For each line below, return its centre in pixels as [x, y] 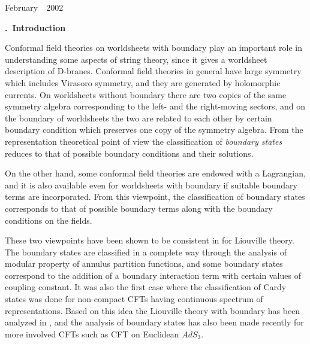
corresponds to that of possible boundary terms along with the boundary [139, 208]
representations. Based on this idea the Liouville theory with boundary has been [153, 310]
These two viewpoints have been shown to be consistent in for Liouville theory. [150, 240]
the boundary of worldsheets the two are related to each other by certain [139, 118]
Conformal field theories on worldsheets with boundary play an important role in [154, 48]
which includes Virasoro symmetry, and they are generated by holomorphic [143, 82]
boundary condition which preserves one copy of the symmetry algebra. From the [154, 130]
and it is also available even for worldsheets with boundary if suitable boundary [151, 185]
